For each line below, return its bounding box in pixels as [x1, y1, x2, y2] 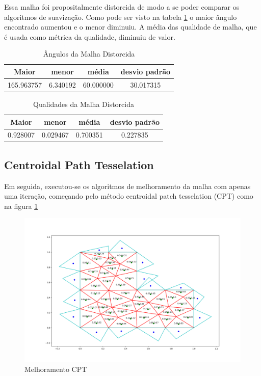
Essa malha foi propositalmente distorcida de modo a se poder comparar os [4, 2, 240, 12]
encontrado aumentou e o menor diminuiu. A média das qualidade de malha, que [4, 21, 257, 32]
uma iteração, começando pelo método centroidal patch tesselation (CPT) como [4, 191, 253, 201]
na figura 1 [4, 200, 38, 211]
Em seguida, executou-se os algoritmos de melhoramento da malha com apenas [4, 180, 251, 191]
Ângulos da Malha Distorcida [43, 48, 135, 59]
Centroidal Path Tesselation [4, 156, 154, 172]
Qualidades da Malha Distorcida [33, 98, 134, 109]
